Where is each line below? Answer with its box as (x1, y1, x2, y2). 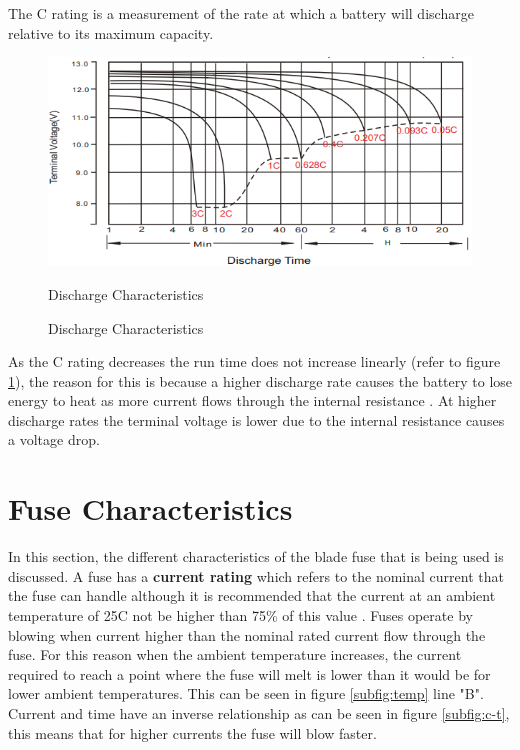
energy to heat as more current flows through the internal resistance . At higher (8, 390, 497, 411)
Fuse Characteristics (8, 488, 293, 529)
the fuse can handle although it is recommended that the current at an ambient (8, 585, 496, 606)
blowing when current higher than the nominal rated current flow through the (8, 624, 486, 645)
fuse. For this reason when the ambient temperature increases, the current (8, 644, 462, 665)
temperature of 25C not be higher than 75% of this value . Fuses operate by (8, 604, 473, 625)
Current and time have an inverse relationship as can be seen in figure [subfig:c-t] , (8, 702, 510, 723)
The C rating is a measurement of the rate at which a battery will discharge (8, 3, 474, 23)
